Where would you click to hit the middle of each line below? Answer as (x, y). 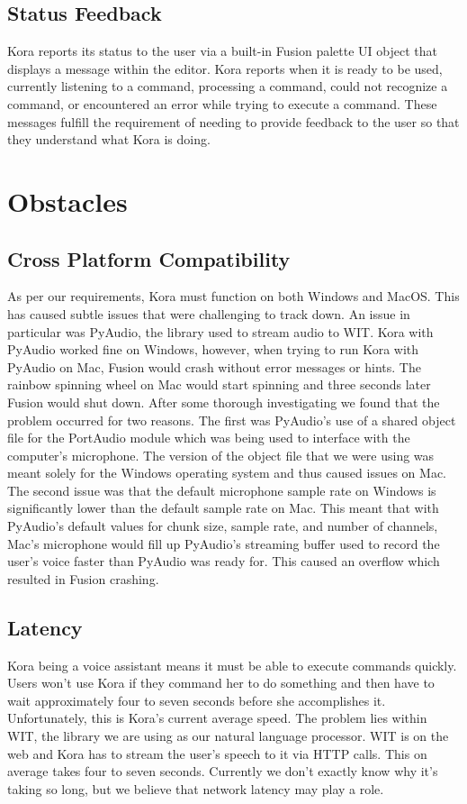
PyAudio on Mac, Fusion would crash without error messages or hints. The (214, 366)
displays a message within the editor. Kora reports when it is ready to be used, (225, 68)
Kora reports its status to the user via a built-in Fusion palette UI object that (222, 51)
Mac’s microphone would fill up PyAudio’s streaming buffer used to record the (224, 543)
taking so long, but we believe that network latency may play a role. (196, 788)
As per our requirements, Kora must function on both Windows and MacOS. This (233, 296)
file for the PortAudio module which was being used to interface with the (209, 438)
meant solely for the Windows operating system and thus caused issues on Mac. (227, 473)
